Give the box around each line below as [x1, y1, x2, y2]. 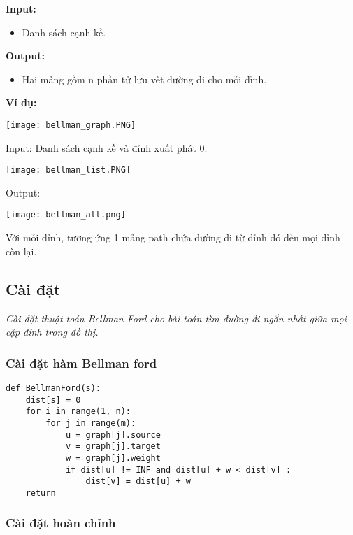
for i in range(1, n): [25, 406, 131, 417]
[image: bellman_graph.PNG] [6, 120, 136, 130]
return [25, 487, 56, 498]
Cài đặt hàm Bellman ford [6, 354, 157, 371]
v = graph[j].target [65, 441, 161, 452]
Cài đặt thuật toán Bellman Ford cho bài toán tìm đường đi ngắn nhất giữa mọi [6, 311, 347, 325]
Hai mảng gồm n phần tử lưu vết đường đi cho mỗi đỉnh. [22, 71, 267, 86]
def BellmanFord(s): [6, 383, 101, 393]
